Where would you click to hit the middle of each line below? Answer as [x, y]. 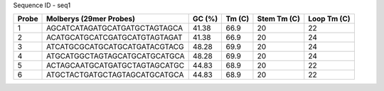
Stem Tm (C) [278, 19]
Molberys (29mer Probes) [91, 19]
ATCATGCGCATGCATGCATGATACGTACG [115, 47]
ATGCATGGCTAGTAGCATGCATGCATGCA [116, 56]
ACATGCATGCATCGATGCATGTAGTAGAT [114, 38]
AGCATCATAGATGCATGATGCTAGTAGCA [115, 28]
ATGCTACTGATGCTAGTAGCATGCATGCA [115, 75]
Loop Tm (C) [329, 19]
